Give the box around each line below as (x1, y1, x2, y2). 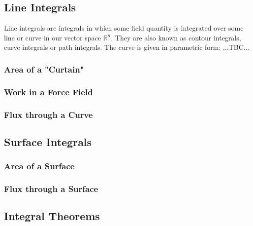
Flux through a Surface (4, 183, 98, 195)
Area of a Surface (4, 160, 75, 172)
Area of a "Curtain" (4, 63, 84, 75)
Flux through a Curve (4, 108, 93, 120)
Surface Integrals (4, 134, 92, 149)
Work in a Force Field (4, 85, 93, 98)
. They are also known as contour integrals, (111, 32, 241, 42)
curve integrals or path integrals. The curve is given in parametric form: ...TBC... (4, 42, 250, 52)
